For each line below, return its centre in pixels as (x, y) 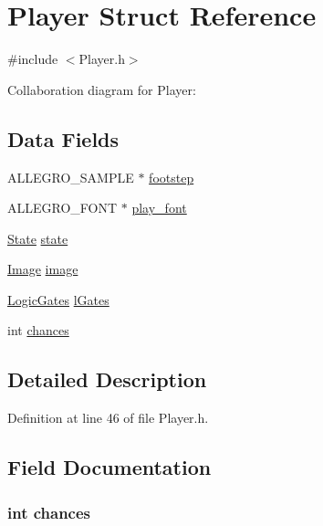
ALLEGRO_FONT (63, 208)
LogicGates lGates (58, 299)
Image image (43, 269)
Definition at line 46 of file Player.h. (108, 418)
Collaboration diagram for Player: (102, 89)
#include (33, 59)
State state (38, 238)
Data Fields (63, 138)
